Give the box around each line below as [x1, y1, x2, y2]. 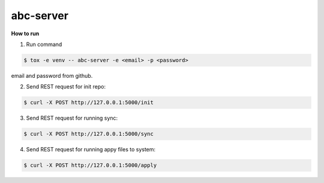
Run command [26, 41, 62, 48]
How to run [11, 30, 40, 37]
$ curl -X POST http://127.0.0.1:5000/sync [23, 130, 154, 138]
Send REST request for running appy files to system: [26, 146, 156, 153]
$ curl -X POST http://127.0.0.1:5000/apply [23, 162, 157, 169]
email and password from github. [11, 72, 93, 79]
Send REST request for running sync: [26, 114, 118, 122]
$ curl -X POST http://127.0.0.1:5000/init [23, 99, 154, 106]
